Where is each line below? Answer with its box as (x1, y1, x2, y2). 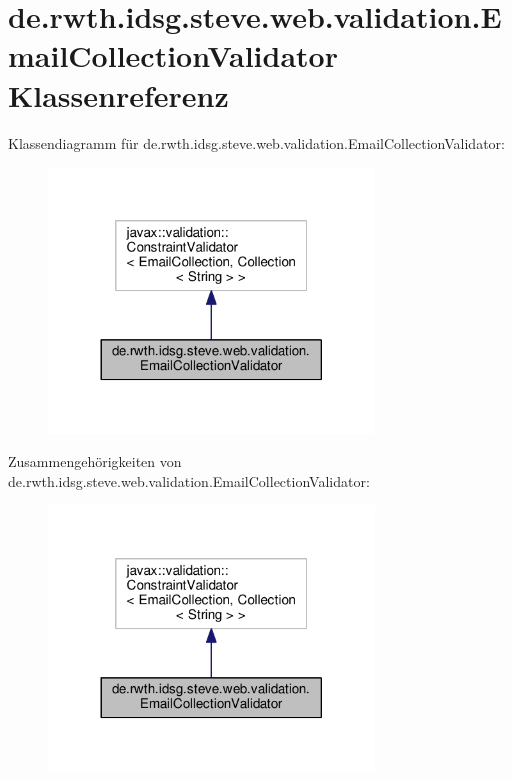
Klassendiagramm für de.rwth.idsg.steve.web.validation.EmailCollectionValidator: (8, 132, 505, 153)
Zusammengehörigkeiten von (8, 451, 182, 472)
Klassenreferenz (8, 74, 229, 115)
